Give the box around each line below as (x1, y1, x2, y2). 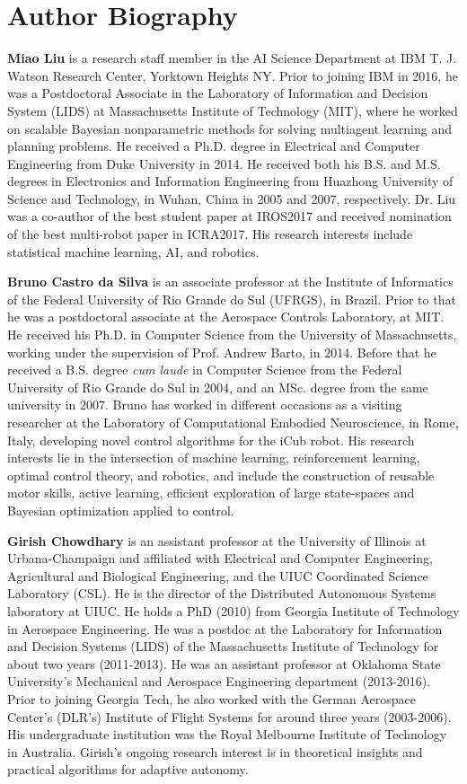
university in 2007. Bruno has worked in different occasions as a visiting (7, 395, 402, 414)
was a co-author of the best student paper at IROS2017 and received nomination (7, 207, 452, 225)
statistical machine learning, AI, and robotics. (7, 242, 260, 260)
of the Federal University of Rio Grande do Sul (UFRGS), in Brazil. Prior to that (7, 289, 456, 308)
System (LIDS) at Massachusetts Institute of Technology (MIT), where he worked (7, 101, 458, 119)
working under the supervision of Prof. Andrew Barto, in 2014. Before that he (7, 342, 436, 361)
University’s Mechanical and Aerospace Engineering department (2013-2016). (7, 672, 431, 691)
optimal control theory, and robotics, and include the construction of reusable (7, 465, 435, 484)
